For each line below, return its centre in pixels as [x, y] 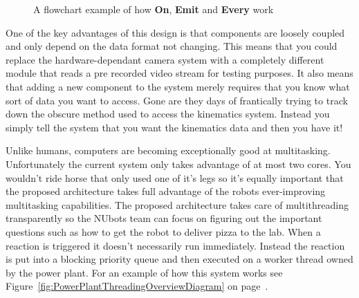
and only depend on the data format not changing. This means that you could [172, 46]
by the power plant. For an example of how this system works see [144, 272]
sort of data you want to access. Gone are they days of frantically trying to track [177, 100]
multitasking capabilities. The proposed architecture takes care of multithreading [177, 204]
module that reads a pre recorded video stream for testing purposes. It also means [179, 73]
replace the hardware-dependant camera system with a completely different [165, 59]
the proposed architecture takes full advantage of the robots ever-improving [166, 191]
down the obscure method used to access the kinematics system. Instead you [168, 114]
